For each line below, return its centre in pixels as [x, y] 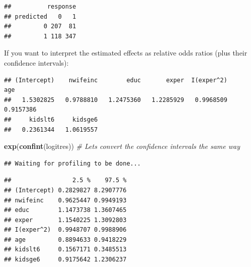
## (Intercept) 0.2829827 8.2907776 [65, 190]
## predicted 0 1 [40, 16]
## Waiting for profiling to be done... [73, 163]
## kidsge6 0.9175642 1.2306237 [65, 260]
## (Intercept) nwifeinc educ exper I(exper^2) [116, 80]
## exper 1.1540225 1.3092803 [65, 220]
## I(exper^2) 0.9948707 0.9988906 [65, 230]
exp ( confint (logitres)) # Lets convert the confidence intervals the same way [122, 146]
